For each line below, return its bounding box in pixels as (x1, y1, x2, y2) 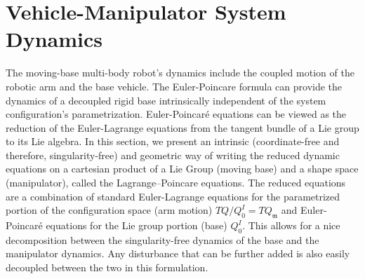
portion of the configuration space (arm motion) (6, 203, 213, 217)
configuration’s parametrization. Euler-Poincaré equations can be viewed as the (6, 107, 346, 121)
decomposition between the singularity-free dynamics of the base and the (6, 232, 319, 247)
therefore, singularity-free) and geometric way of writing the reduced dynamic (6, 147, 340, 162)
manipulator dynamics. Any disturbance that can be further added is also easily (6, 246, 350, 261)
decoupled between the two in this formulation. (6, 260, 208, 275)
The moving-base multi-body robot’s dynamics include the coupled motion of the (6, 65, 354, 80)
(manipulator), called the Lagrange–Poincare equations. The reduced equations (6, 175, 346, 190)
